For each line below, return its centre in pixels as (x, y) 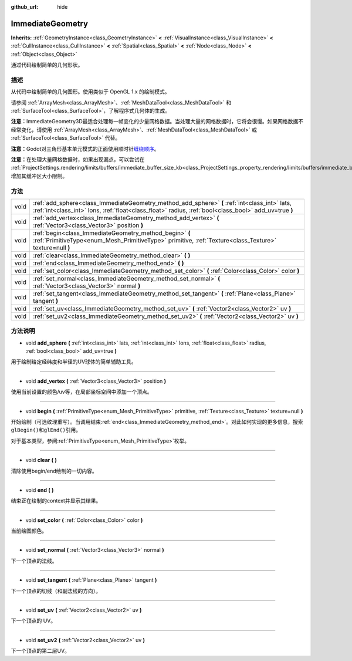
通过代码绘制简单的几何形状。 (47, 65)
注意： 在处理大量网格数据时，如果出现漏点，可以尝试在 (78, 159)
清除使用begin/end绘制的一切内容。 (54, 471)
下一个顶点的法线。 (34, 561)
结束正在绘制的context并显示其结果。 (56, 501)
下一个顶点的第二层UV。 (40, 651)
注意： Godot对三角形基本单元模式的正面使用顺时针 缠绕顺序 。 (85, 149)
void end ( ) (40, 490)
